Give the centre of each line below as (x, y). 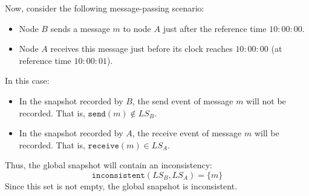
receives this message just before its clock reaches (141, 49)
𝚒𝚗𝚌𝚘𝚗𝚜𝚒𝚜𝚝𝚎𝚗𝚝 (118, 175)
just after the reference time (215, 28)
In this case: (27, 81)
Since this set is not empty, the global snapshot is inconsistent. (121, 185)
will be (267, 133)
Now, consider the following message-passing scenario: (105, 8)
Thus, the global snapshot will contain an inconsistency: (109, 165)
